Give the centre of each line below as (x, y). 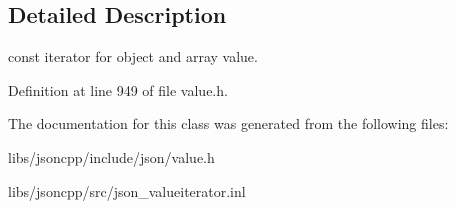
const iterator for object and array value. (133, 56)
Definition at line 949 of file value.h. (118, 89)
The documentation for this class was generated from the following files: (228, 123)
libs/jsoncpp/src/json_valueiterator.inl (127, 190)
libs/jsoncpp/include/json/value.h (111, 156)
